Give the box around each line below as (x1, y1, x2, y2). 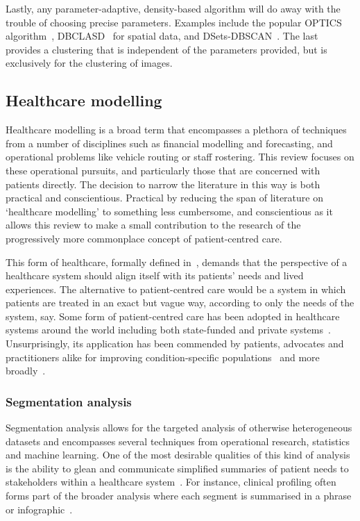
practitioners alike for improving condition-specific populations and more (6, 349, 320, 364)
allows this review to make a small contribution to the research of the (6, 217, 301, 232)
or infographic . (6, 502, 73, 516)
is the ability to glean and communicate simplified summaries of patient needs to (6, 461, 349, 475)
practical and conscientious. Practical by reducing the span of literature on (6, 190, 323, 205)
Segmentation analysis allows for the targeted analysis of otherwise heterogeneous (6, 420, 352, 435)
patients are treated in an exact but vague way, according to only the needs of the (6, 295, 354, 310)
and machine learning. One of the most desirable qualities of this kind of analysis (6, 447, 350, 462)
